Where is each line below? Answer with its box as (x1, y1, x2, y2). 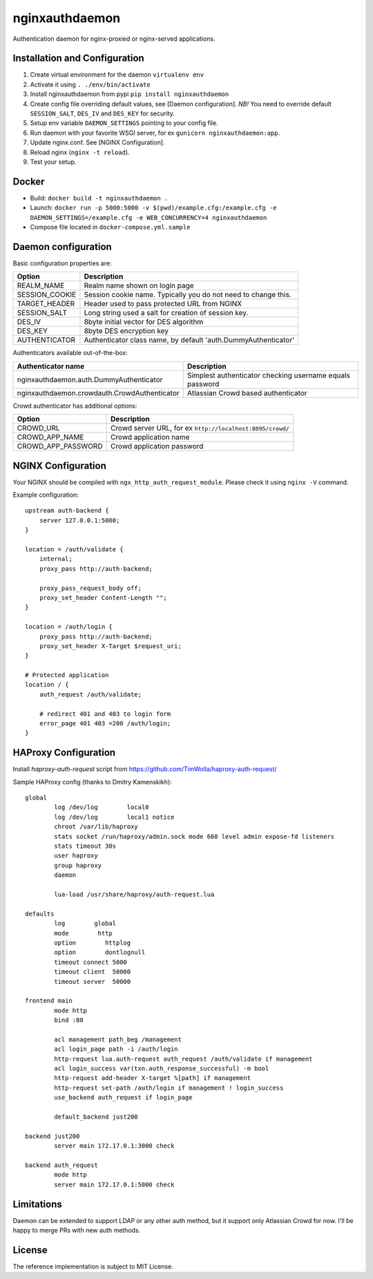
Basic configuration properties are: (12, 259, 112, 267)
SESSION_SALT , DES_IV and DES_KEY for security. (30, 109, 175, 117)
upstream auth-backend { (25, 506, 109, 515)
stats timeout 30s (54, 842, 117, 850)
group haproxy (54, 861, 102, 869)
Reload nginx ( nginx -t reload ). (30, 148, 131, 156)
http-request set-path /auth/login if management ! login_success (54, 1083, 284, 1092)
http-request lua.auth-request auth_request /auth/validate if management (54, 1054, 313, 1063)
